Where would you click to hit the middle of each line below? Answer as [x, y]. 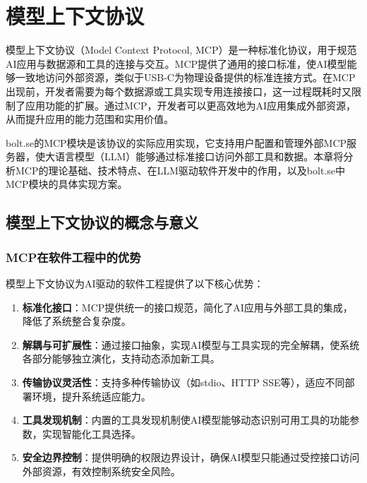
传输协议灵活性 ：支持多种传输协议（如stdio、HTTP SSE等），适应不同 [183, 382]
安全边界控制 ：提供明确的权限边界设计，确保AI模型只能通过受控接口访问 [191, 457]
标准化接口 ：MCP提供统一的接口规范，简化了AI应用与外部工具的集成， [187, 307]
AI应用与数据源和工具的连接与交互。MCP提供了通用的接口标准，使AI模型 [176, 63]
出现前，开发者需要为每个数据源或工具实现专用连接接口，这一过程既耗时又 [179, 91]
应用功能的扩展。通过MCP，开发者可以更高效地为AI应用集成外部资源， [191, 105]
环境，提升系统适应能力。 [91, 396]
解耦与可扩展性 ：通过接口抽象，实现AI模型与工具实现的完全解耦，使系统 [191, 344]
